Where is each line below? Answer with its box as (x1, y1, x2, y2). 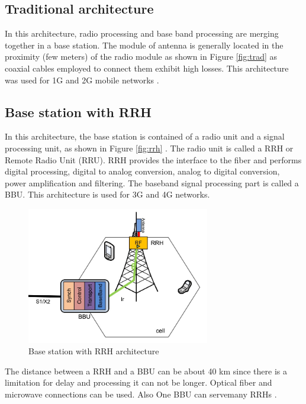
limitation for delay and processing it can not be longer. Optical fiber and (5, 376, 272, 389)
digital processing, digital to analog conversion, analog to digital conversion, (5, 165, 280, 177)
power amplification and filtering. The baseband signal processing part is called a (5, 176, 299, 189)
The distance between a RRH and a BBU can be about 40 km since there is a (5, 364, 287, 377)
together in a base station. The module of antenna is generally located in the (5, 38, 284, 51)
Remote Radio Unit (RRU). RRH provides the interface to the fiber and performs (5, 153, 302, 166)
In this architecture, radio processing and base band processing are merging (5, 27, 279, 40)
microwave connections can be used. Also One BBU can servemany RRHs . (5, 388, 277, 400)
